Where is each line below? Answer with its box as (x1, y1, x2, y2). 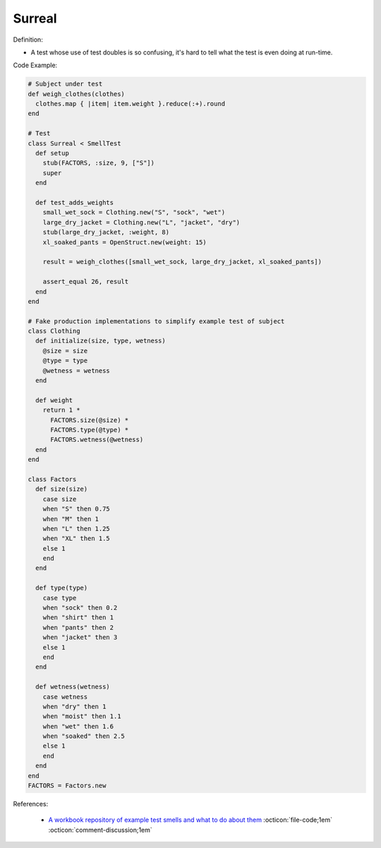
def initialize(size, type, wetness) (35, 337, 166, 345)
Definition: (13, 35, 44, 44)
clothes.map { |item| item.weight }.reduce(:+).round (35, 100, 226, 108)
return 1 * (42, 406, 80, 414)
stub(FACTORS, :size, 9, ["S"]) (42, 159, 155, 167)
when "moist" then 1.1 (42, 712, 121, 720)
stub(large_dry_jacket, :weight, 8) (42, 228, 169, 237)
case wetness (42, 693, 88, 700)
